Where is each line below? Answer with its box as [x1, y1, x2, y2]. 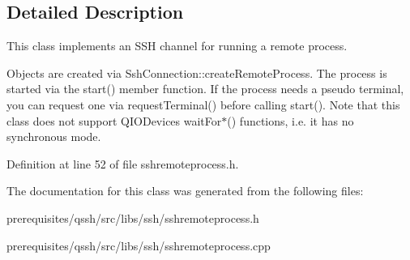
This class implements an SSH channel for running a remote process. [6, 37, 348, 54]
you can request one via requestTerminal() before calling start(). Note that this [6, 96, 400, 113]
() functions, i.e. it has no [227, 112, 354, 129]
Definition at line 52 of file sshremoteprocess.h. [6, 155, 239, 172]
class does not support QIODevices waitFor [6, 112, 222, 129]
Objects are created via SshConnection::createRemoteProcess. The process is [6, 64, 387, 81]
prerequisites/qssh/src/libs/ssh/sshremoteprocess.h [6, 209, 259, 226]
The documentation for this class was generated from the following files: [6, 182, 364, 199]
